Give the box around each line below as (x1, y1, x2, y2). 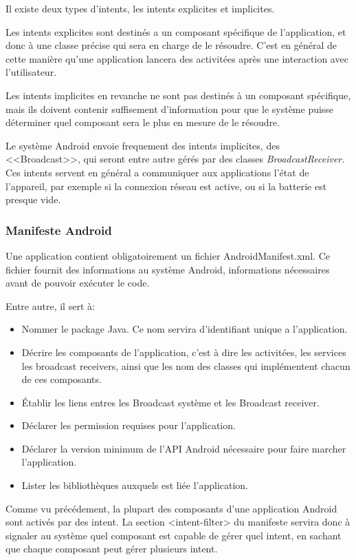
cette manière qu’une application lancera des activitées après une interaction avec (5, 51, 348, 65)
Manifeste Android (5, 221, 112, 238)
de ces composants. (21, 372, 102, 386)
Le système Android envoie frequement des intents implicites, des (5, 138, 280, 152)
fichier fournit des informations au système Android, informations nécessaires (5, 262, 330, 276)
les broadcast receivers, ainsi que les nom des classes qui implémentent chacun (21, 358, 351, 373)
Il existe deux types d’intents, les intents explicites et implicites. (5, 1, 275, 15)
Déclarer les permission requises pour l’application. (21, 418, 236, 433)
